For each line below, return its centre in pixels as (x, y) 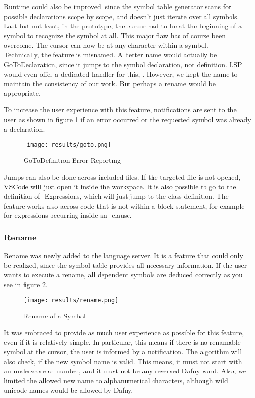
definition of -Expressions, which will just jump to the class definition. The (116, 196)
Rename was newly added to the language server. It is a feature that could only (124, 255)
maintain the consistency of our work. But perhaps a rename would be (110, 83)
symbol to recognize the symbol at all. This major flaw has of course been (115, 35)
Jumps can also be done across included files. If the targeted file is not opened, (122, 176)
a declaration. (25, 129)
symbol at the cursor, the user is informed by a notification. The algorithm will (123, 351)
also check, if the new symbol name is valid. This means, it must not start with (123, 361)
